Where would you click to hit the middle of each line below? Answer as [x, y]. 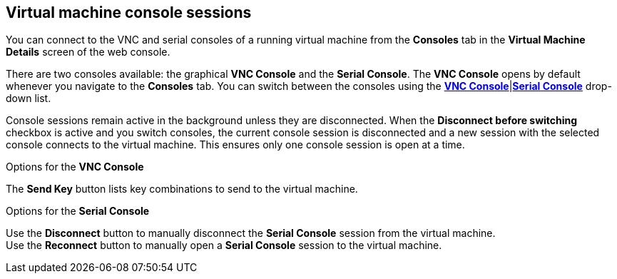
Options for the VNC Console [75, 167]
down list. [29, 98]
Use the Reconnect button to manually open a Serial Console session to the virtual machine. [224, 245]
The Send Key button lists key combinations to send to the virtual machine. [182, 189]
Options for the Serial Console [78, 211]
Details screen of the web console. [88, 52]
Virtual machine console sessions [129, 12]
